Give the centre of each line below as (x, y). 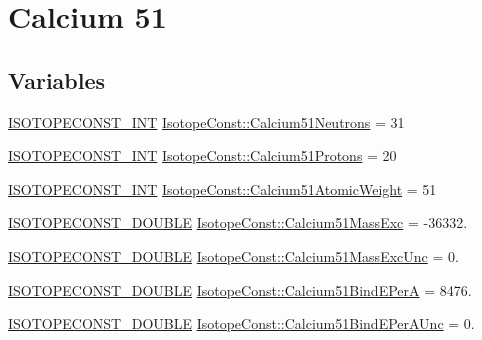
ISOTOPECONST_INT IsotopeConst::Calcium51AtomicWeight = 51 (222, 188)
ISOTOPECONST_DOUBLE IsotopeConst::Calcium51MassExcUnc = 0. (233, 255)
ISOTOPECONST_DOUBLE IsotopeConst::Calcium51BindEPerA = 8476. (240, 289)
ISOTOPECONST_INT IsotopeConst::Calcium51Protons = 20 (202, 155)
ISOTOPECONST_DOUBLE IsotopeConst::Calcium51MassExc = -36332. (238, 222)
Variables (57, 79)
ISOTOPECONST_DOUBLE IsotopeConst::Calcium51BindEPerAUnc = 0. (241, 323)
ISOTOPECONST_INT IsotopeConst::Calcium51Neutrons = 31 (206, 121)
